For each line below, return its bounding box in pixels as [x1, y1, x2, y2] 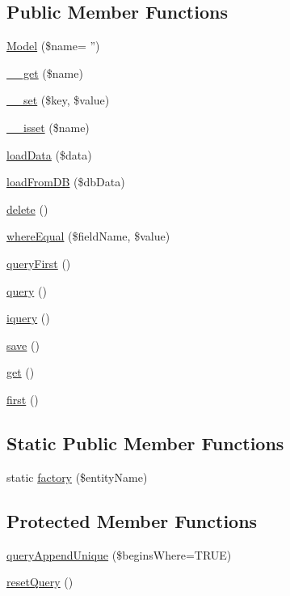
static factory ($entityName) [6, 468, 148, 485]
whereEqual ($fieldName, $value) [6, 228, 170, 245]
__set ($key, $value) [6, 92, 110, 109]
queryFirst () [6, 254, 71, 271]
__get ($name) [6, 64, 83, 81]
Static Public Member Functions [6, 430, 284, 455]
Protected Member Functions [6, 508, 258, 533]
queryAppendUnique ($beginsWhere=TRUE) [6, 546, 232, 563]
